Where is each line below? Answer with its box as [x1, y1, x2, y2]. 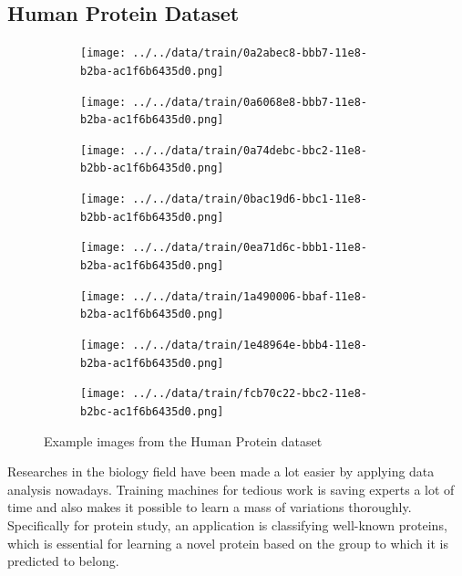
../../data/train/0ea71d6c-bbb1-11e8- [132, 241, 367, 255]
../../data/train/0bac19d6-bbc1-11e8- [132, 193, 367, 206]
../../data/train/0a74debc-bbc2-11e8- [132, 143, 367, 157]
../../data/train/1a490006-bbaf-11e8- [132, 289, 367, 303]
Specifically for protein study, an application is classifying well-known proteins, [7, 516, 447, 535]
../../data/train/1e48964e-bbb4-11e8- [132, 339, 367, 352]
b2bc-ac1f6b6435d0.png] [80, 405, 224, 419]
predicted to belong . [7, 551, 119, 571]
